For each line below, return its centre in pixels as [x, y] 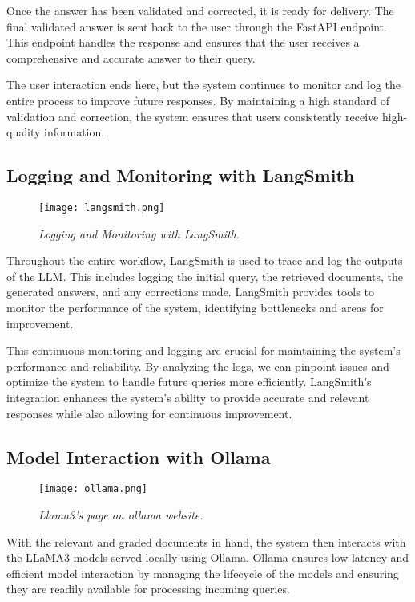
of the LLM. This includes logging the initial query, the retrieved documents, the [205, 276]
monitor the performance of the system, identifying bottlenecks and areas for [195, 307]
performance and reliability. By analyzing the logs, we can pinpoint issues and [198, 366]
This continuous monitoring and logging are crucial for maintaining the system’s [203, 350]
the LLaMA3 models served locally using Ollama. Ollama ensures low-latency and [208, 557]
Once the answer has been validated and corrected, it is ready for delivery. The [200, 10]
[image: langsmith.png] [102, 207]
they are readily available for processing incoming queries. [148, 589]
